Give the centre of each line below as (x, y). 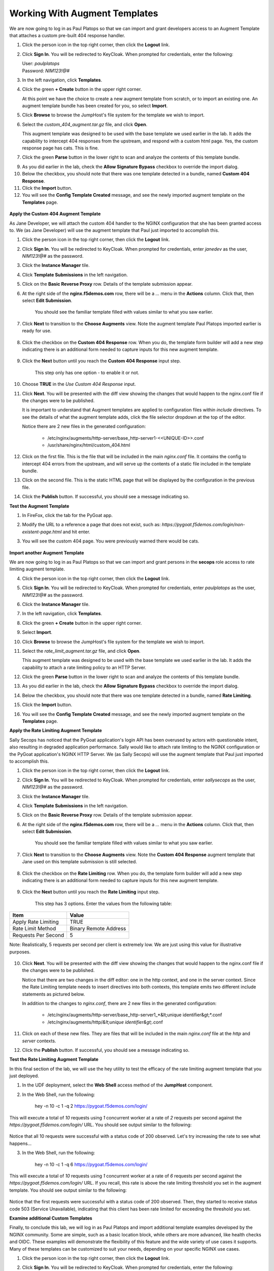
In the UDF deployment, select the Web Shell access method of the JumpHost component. (117, 1085)
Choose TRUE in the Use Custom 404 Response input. (79, 384)
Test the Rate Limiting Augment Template (54, 1060)
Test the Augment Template (39, 506)
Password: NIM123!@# (46, 71)
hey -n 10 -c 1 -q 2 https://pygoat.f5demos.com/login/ (91, 1106)
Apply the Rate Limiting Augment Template (56, 731)
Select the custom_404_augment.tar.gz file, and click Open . (85, 124)
